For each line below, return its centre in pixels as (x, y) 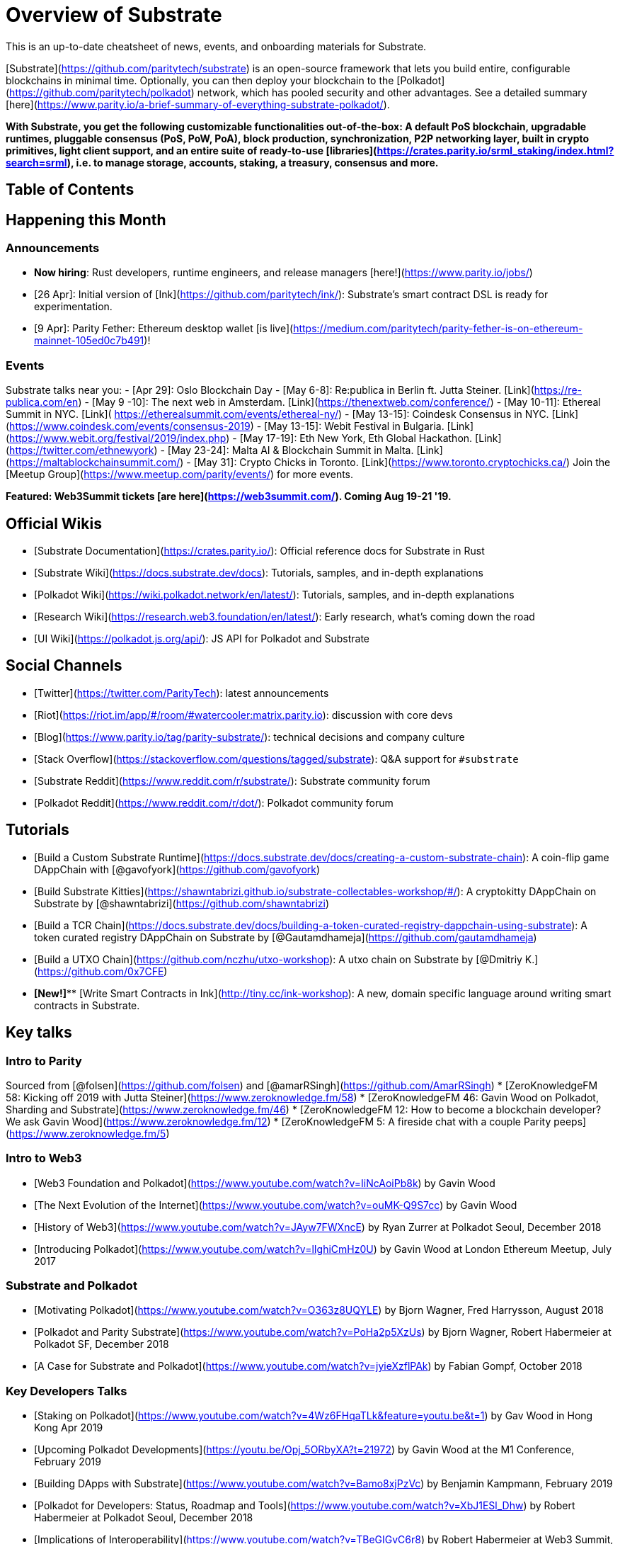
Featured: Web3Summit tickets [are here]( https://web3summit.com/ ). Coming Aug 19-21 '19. (229, 496)
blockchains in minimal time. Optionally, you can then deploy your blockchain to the (200, 80)
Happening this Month (86, 220)
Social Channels (64, 666)
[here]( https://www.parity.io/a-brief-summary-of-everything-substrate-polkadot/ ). (198, 104)
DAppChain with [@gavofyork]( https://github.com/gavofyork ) (177, 869)
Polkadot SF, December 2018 (102, 1344)
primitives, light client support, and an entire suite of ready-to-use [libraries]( (191, 150)
